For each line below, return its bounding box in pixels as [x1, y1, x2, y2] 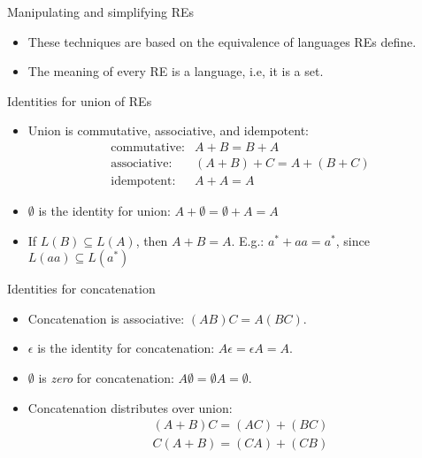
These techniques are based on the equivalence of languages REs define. [27, 32, 417, 50]
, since [335, 231, 370, 249]
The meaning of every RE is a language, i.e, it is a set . [27, 62, 324, 80]
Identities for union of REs [7, 91, 152, 110]
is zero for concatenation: [38, 369, 174, 387]
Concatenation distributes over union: [27, 398, 233, 416]
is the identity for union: [38, 202, 171, 220]
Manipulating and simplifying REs [7, 3, 194, 20]
